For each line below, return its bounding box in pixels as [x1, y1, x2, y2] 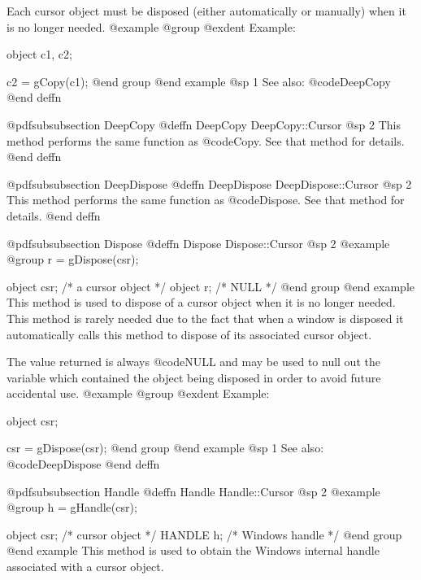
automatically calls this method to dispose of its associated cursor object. [7, 325, 372, 342]
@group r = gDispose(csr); [7, 251, 139, 268]
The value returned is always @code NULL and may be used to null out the [7, 353, 380, 370]
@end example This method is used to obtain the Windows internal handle [7, 542, 380, 559]
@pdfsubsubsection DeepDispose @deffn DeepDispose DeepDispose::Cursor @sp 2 [7, 175, 412, 192]
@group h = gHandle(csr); [7, 499, 137, 516]
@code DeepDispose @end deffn [7, 456, 160, 473]
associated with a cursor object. [7, 558, 164, 575]
